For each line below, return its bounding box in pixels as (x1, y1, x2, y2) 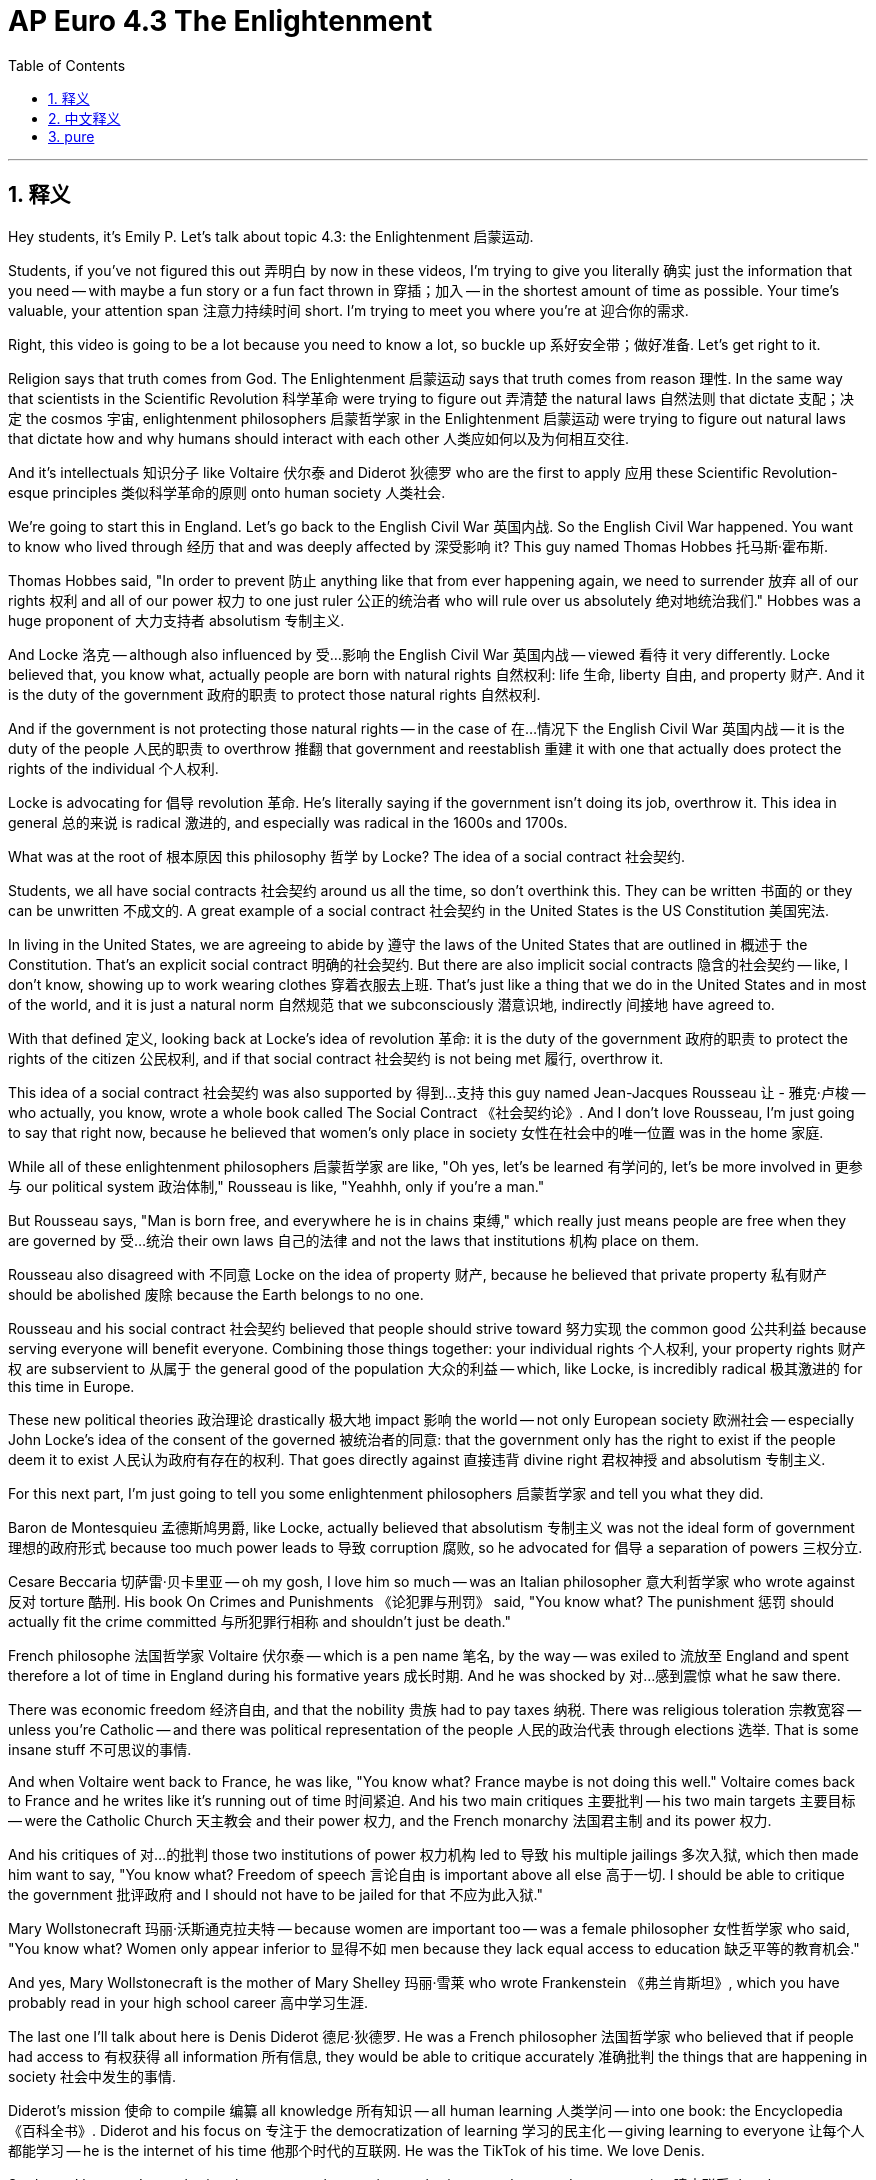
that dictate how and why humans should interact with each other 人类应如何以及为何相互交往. (8, 429, 630, 447)
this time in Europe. (8, 1377, 135, 1395)
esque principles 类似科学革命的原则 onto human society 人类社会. (8, 483, 446, 501)
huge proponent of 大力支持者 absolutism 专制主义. (8, 611, 345, 629)
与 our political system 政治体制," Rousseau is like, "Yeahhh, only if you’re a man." (8, 1177, 545, 1195)
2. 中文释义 (48, 109, 121, 127)
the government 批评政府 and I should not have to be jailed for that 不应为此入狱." (8, 1885, 543, 1903)
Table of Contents (8, 56, 126, 74)
